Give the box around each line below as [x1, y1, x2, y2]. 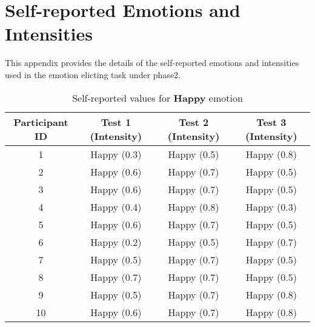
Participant [13, 114, 68, 129]
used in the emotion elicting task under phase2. [5, 68, 181, 81]
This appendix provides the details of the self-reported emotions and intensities [5, 56, 299, 69]
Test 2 [178, 114, 209, 129]
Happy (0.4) [90, 199, 142, 214]
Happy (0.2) [90, 234, 142, 249]
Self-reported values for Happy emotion [72, 90, 243, 105]
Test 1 [101, 114, 131, 129]
